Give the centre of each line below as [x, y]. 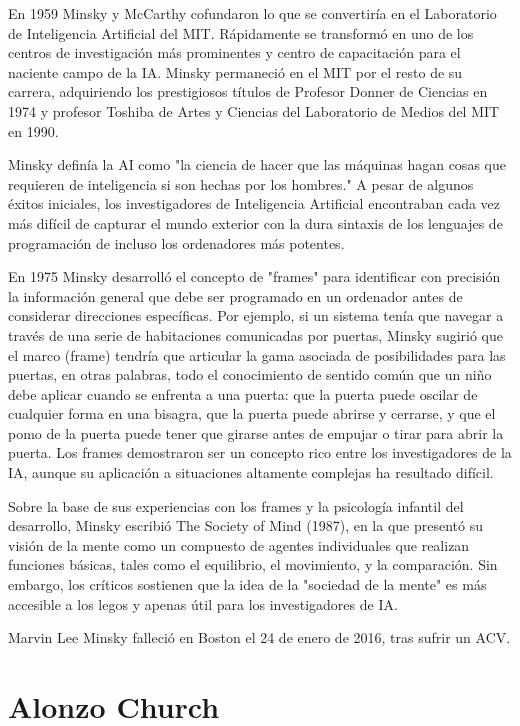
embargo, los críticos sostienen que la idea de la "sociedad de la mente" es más [247, 584]
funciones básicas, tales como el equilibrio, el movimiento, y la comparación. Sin [253, 564]
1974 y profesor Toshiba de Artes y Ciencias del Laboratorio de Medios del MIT [254, 110]
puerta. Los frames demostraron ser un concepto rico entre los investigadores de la [260, 452]
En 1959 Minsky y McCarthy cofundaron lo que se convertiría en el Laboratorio [252, 13]
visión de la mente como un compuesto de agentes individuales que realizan [239, 544]
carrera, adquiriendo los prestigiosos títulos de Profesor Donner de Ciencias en [248, 91]
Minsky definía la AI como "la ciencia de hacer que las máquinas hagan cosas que [257, 164]
